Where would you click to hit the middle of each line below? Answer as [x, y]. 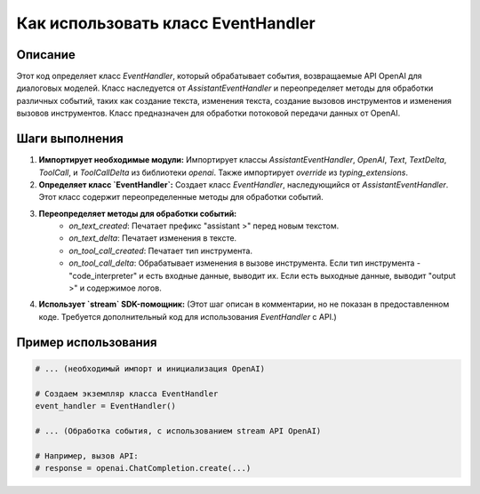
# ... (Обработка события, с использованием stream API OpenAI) [178, 430]
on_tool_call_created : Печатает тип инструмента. [161, 251]
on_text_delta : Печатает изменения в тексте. [153, 238]
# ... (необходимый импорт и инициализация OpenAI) [150, 368]
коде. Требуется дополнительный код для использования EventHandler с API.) [188, 316]
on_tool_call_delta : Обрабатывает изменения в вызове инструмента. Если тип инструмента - [245, 263]
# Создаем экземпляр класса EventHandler [127, 394]
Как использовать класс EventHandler [166, 23]
